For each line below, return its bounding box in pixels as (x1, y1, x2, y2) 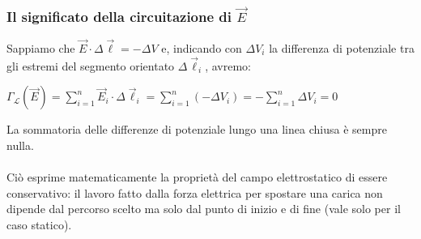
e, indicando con (161, 40, 242, 57)
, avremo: (205, 57, 251, 74)
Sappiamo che (6, 40, 75, 57)
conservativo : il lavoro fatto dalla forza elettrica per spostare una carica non (6, 184, 383, 201)
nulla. (6, 137, 34, 154)
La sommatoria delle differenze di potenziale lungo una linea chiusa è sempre (6, 121, 387, 138)
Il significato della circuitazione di (6, 6, 232, 26)
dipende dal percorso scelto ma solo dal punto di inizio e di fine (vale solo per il (6, 200, 401, 217)
